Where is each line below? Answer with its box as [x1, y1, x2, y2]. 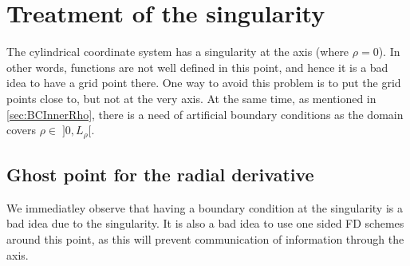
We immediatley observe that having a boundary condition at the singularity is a [6, 199, 403, 216]
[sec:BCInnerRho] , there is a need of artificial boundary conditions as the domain [6, 105, 404, 122]
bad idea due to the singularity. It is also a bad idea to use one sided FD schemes [6, 215, 404, 232]
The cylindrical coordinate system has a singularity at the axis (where [6, 43, 349, 60]
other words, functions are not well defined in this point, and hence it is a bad [6, 58, 388, 75]
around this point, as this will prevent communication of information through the [6, 230, 404, 247]
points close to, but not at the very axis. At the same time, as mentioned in [6, 89, 376, 106]
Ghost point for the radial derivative [6, 161, 314, 186]
